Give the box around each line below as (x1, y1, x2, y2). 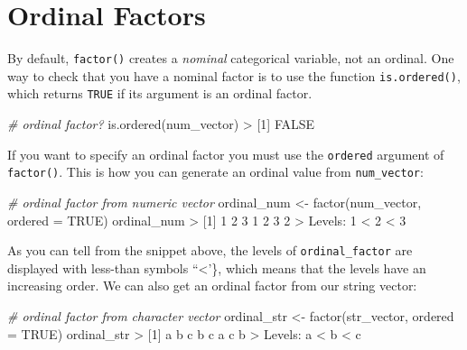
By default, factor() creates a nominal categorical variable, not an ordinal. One (7, 49, 454, 68)
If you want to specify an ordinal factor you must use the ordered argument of (7, 144, 444, 163)
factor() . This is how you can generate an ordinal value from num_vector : (7, 162, 424, 181)
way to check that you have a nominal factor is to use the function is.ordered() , (7, 66, 461, 85)
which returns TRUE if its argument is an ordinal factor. (7, 84, 313, 103)
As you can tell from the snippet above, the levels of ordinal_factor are (7, 241, 413, 260)
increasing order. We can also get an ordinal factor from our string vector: (7, 276, 417, 295)
